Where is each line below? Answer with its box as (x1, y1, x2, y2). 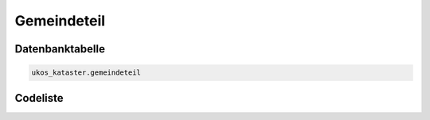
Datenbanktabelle (14, 42, 105, 56)
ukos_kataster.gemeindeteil (31, 68, 141, 77)
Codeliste (14, 91, 64, 105)
